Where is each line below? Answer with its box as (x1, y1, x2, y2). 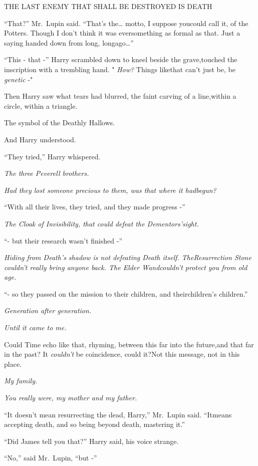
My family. (4, 375, 38, 386)
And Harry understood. (4, 134, 76, 144)
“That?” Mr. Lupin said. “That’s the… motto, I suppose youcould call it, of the (4, 18, 248, 28)
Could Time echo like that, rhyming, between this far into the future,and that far (4, 339, 254, 349)
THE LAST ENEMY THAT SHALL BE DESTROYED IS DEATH (4, 1, 212, 11)
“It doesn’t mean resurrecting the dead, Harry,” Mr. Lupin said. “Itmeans (4, 409, 232, 419)
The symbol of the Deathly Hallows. (4, 117, 115, 128)
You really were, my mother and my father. (4, 392, 137, 403)
